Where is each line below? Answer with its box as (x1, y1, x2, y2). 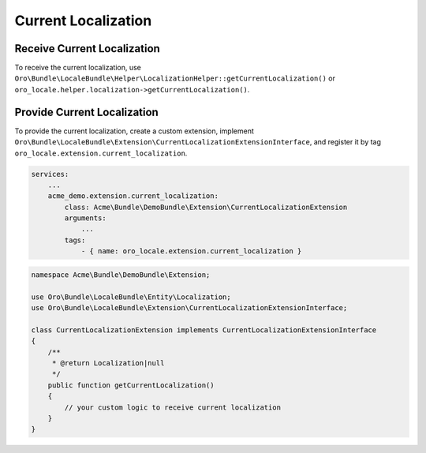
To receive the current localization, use (14, 63, 142, 73)
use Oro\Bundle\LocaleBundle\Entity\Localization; (31, 292, 232, 301)
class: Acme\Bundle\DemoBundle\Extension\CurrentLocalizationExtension (64, 202, 348, 212)
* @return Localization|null (51, 358, 165, 367)
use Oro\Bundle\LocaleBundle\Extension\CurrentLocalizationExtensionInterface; (31, 304, 348, 312)
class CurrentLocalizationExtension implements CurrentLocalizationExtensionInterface (31, 325, 377, 335)
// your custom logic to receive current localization (64, 402, 282, 412)
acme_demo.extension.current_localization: (47, 192, 219, 200)
